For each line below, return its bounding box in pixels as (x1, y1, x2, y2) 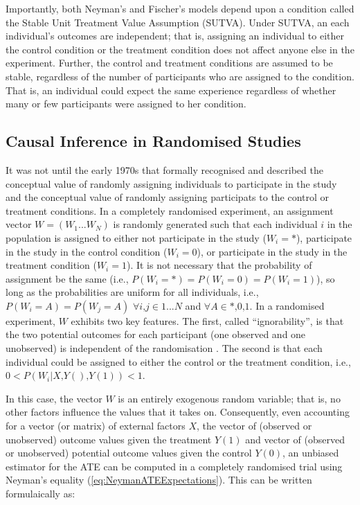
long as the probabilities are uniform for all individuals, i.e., (6, 285, 259, 299)
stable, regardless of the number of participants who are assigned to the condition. (6, 69, 354, 83)
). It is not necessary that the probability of (126, 258, 312, 272)
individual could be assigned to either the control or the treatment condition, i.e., (6, 354, 351, 369)
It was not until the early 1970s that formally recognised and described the (6, 162, 323, 177)
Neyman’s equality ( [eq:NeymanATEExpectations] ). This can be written (6, 472, 312, 487)
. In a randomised (249, 298, 325, 312)
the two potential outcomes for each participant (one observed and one (6, 327, 306, 342)
